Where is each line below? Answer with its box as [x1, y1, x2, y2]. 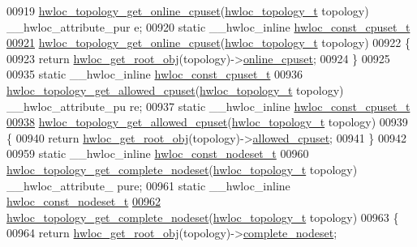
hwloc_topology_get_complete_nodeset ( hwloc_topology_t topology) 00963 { [6, 208, 399, 225]
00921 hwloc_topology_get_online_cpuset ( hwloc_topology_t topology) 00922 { [6, 34, 411, 51]
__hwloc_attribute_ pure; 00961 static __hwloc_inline [6, 177, 290, 194]
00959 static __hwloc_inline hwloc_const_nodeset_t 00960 [6, 145, 309, 162]
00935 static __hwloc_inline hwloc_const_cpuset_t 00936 [6, 66, 303, 83]
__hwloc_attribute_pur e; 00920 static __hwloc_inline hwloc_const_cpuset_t [6, 18, 411, 35]
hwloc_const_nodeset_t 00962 [6, 193, 161, 210]
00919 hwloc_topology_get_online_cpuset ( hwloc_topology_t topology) [6, 2, 369, 19]
